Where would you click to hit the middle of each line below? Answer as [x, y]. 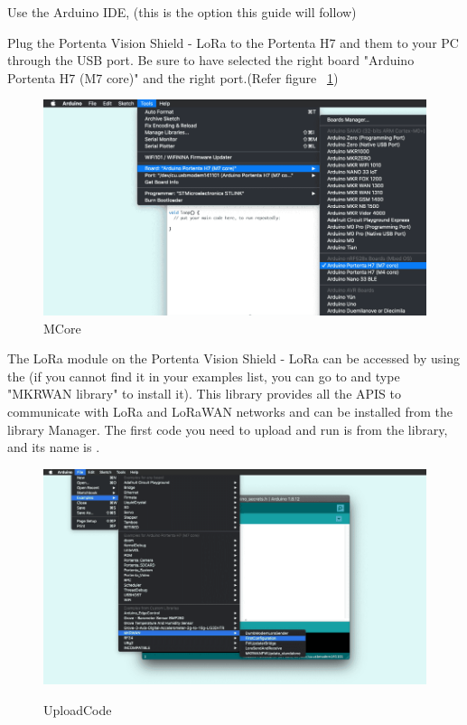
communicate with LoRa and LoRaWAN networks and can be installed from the [230, 412]
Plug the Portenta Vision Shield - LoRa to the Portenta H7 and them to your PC [233, 42]
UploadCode [78, 710]
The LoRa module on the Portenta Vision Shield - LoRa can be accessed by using [234, 358]
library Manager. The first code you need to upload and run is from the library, [228, 429]
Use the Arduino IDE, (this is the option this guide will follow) [182, 12]
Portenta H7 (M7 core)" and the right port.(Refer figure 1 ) [173, 77]
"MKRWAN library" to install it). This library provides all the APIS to [205, 394]
